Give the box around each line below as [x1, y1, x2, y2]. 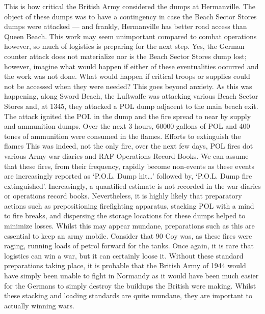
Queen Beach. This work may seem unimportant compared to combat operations [4, 31, 257, 41]
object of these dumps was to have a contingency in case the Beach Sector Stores [4, 11, 257, 21]
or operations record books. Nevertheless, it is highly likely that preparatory [4, 190, 242, 201]
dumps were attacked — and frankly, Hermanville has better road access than [4, 21, 247, 32]
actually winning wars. [4, 300, 74, 310]
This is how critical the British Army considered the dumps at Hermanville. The [4, 1, 256, 11]
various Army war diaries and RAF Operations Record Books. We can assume [4, 150, 249, 161]
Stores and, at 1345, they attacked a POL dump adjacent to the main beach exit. [4, 100, 258, 111]
